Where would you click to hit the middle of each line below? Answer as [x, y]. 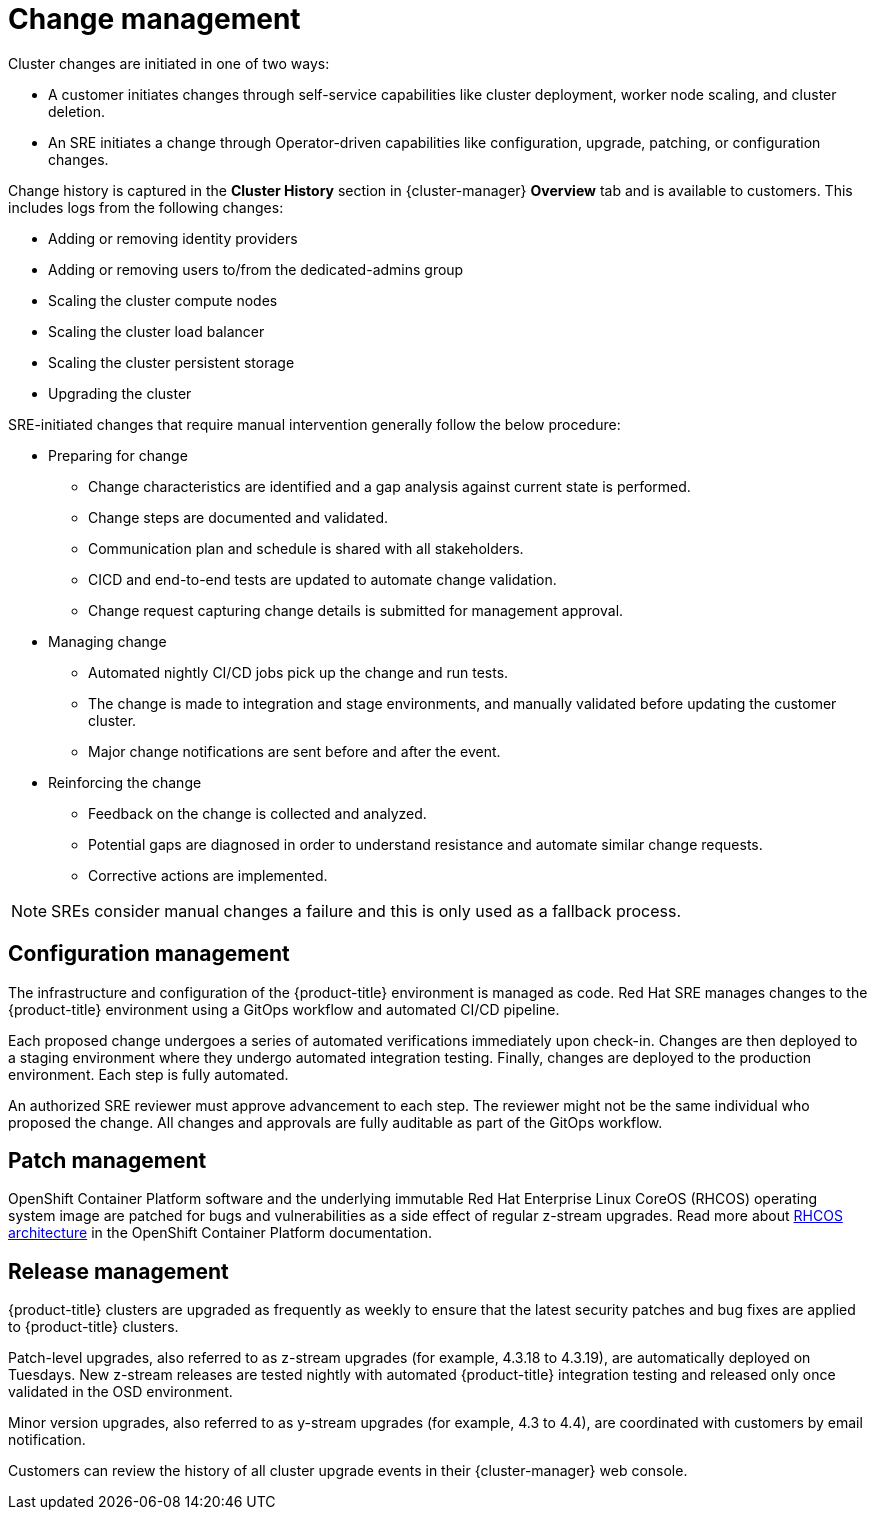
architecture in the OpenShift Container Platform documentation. [220, 1233]
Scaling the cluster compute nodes [163, 300]
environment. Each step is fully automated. [148, 1074]
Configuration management [149, 954]
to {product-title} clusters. [93, 1327]
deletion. [76, 111]
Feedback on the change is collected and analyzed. [257, 813]
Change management [154, 19]
